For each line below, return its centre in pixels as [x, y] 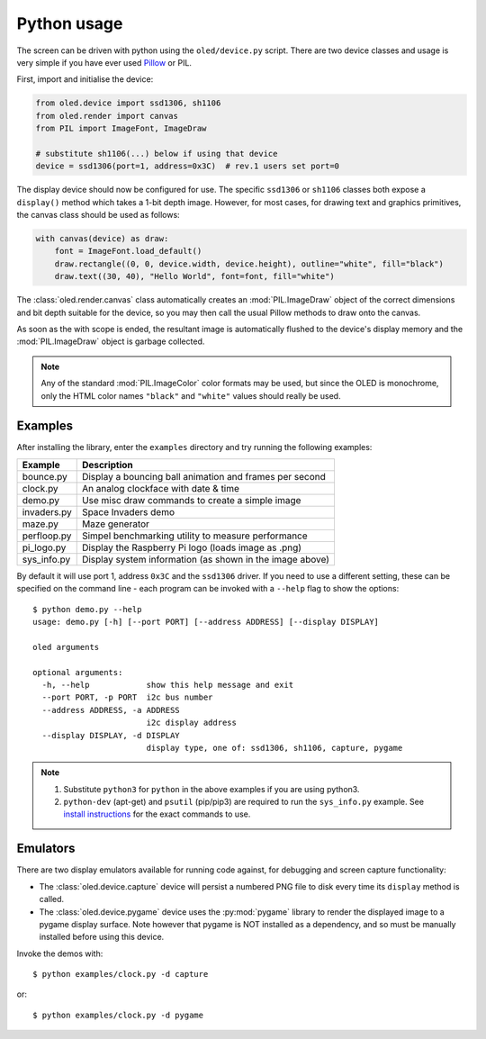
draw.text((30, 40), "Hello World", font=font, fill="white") [194, 276]
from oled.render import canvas [107, 116]
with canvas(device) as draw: [102, 239]
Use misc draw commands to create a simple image [191, 500]
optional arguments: [78, 672]
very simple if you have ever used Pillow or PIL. [104, 62]
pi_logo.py [44, 547]
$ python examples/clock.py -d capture [121, 974]
